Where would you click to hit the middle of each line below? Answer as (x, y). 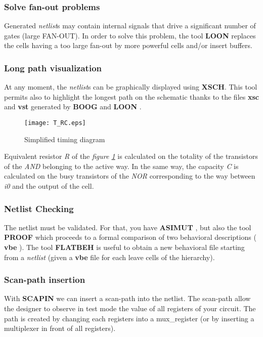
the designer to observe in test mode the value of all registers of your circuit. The (130, 308)
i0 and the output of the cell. (49, 186)
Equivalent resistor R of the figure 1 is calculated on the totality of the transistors (131, 156)
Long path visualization (53, 68)
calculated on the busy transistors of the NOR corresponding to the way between (130, 176)
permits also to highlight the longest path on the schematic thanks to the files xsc (131, 96)
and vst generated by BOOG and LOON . (73, 107)
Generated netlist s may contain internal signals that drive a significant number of (130, 26)
